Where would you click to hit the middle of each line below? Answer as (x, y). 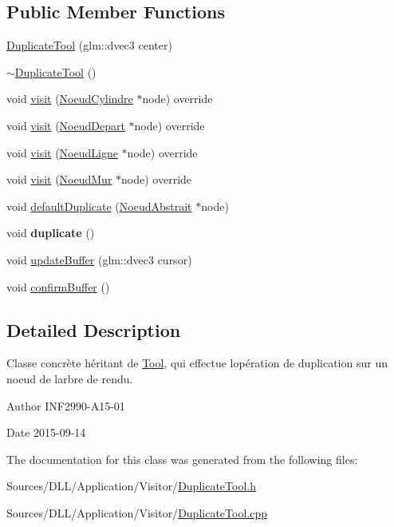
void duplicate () (51, 233)
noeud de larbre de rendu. (70, 378)
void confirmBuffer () (58, 286)
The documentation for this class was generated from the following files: (182, 459)
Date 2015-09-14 (46, 432)
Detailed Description (94, 329)
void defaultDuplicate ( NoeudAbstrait (99, 206)
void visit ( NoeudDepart (66, 125)
